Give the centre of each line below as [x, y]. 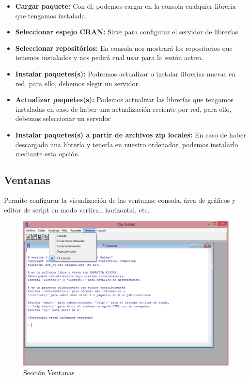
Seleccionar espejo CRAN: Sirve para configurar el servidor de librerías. [128, 32]
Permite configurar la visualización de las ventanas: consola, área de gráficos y [120, 200]
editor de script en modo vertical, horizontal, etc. [77, 209]
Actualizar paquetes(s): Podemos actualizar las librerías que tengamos [124, 99]
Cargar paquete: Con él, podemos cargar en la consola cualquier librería [125, 6]
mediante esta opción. [47, 154]
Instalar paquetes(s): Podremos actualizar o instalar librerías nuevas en [125, 73]
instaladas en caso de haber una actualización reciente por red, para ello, [123, 109]
